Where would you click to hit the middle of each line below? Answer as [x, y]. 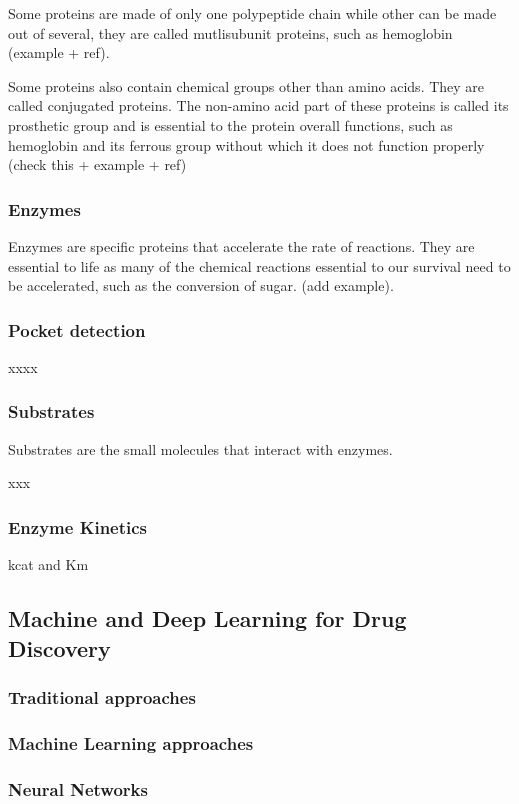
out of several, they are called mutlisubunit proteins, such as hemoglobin [230, 32]
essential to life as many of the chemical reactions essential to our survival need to [259, 265]
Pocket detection [77, 329]
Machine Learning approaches [131, 742]
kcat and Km [48, 564]
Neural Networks [78, 788]
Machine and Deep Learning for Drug [207, 618]
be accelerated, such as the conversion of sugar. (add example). [201, 285]
